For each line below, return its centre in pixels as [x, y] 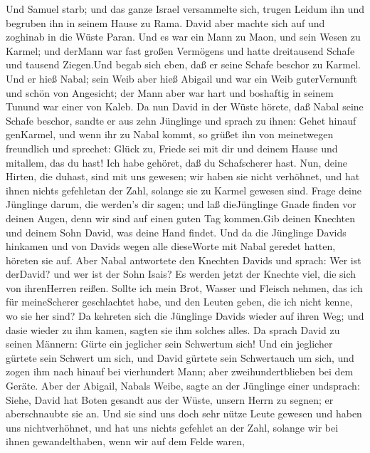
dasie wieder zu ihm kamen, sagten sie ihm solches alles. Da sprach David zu [173, 329]
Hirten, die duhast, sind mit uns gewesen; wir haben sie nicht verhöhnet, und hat [183, 176]
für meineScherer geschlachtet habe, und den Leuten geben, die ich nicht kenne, [179, 302]
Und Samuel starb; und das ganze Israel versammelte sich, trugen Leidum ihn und [185, 9]
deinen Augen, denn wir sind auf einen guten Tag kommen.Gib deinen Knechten [181, 218]
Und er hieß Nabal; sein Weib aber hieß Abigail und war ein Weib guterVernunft [181, 78]
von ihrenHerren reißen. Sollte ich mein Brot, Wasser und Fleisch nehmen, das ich [184, 287]
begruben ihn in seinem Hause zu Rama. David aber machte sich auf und [165, 22]
